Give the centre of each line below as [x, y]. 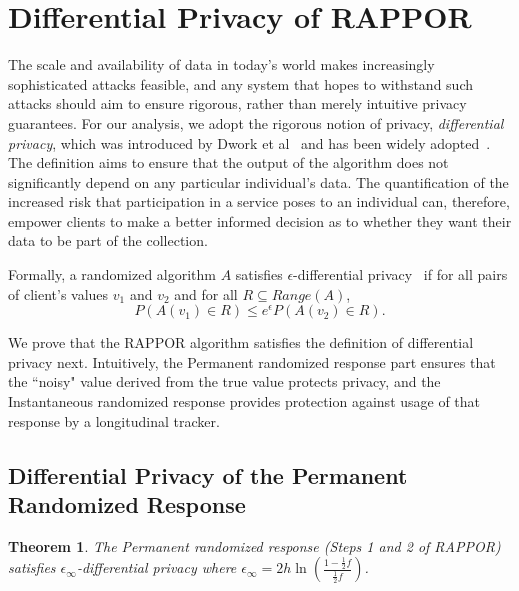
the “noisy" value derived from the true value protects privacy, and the [224, 381]
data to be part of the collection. [108, 240]
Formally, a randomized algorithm [112, 274]
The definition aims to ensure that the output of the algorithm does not [228, 162]
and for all [206, 293]
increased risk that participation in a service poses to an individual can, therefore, [259, 201]
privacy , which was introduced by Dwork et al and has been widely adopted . [249, 142]
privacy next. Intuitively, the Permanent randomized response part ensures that [252, 361]
